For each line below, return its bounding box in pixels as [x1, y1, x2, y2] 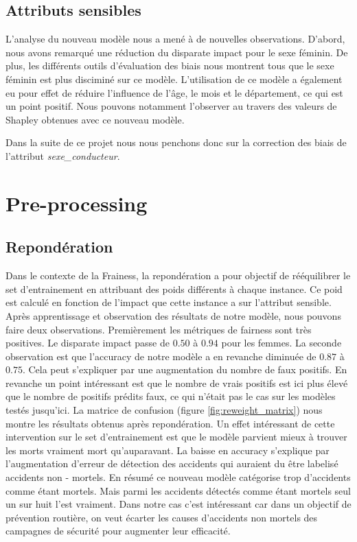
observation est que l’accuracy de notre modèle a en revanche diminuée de [5, 349, 316, 363]
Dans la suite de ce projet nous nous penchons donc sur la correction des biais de [5, 135, 347, 150]
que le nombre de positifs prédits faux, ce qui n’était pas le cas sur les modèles [5, 389, 336, 403]
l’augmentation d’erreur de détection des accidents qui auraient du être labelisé [5, 456, 338, 471]
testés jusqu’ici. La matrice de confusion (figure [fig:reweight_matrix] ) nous [5, 403, 323, 417]
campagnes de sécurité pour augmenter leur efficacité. [5, 523, 231, 538]
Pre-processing [5, 189, 148, 217]
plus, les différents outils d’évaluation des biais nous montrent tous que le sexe [5, 58, 334, 73]
